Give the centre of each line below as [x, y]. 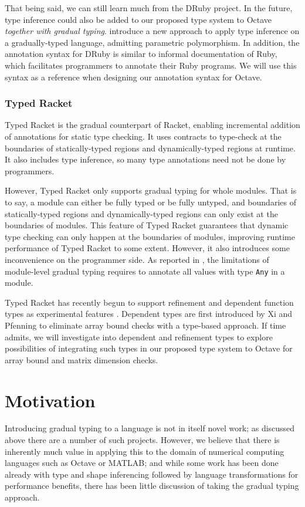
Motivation [50, 400]
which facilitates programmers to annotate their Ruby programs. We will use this [151, 65]
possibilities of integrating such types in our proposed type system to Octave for [149, 348]
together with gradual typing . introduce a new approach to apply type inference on [152, 31]
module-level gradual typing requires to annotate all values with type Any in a [145, 271]
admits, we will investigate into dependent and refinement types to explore [139, 337]
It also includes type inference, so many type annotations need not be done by [145, 159]
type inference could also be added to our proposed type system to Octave [138, 19]
